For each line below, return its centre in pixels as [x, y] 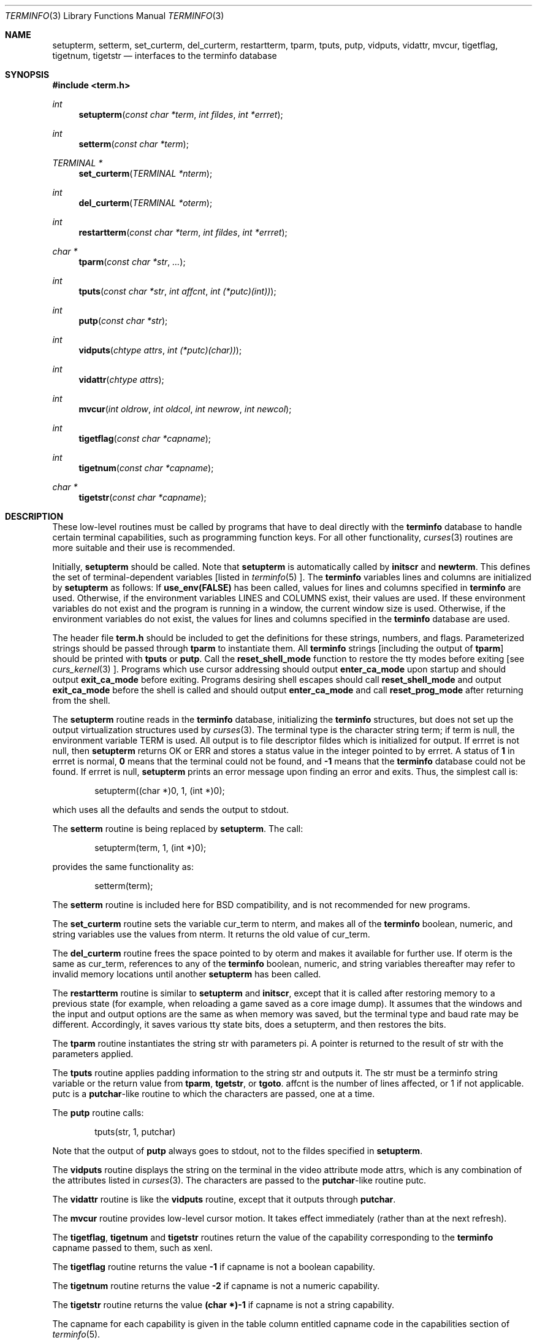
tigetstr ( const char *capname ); [143, 497]
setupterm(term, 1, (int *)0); [150, 848]
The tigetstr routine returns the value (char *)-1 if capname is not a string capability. [223, 1305]
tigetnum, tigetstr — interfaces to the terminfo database [165, 56]
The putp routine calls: [98, 1113]
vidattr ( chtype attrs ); [121, 379]
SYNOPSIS [27, 75]
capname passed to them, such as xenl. [132, 1248]
